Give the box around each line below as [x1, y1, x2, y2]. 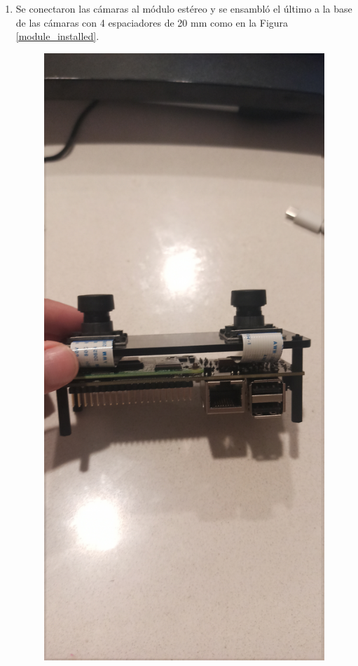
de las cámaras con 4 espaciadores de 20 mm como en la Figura [15, 15, 289, 29]
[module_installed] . [15, 29, 99, 43]
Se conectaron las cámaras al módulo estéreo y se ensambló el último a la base [15, 1, 352, 15]
